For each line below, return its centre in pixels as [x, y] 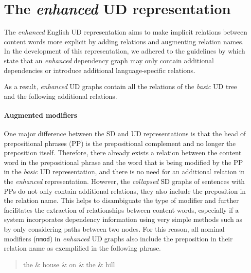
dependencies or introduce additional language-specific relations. [100, 70]
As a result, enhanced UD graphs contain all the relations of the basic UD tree [121, 86]
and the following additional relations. [61, 96]
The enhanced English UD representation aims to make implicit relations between [125, 32]
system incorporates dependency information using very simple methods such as [123, 219]
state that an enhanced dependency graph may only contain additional [109, 60]
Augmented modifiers [41, 115]
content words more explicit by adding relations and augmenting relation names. [124, 41]
